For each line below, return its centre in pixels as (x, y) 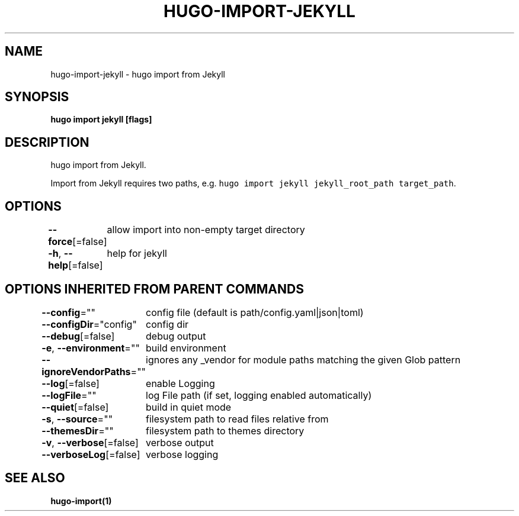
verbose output (180, 442)
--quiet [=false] (75, 407)
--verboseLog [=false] (91, 454)
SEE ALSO (35, 478)
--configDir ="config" (89, 324)
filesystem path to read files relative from (237, 419)
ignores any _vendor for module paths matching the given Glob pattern (303, 359)
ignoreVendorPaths (86, 371)
